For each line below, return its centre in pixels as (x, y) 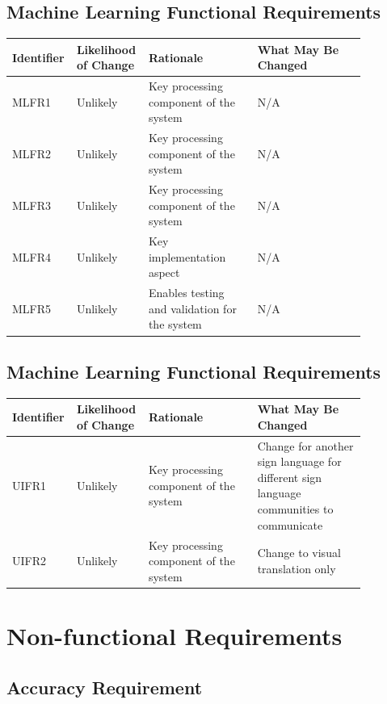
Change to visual (299, 553)
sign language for (299, 461)
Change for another (305, 445)
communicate (290, 524)
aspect (164, 272)
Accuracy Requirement (105, 687)
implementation (187, 256)
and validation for (192, 308)
